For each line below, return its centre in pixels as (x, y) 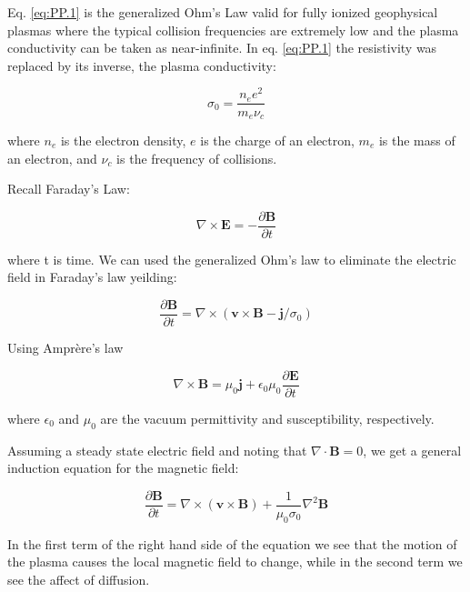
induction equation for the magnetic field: (123, 468)
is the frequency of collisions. (197, 158)
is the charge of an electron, (277, 140)
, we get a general (412, 450)
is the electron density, (123, 140)
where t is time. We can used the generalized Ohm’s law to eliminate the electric (232, 259)
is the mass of (417, 140)
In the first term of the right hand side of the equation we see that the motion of (232, 543)
